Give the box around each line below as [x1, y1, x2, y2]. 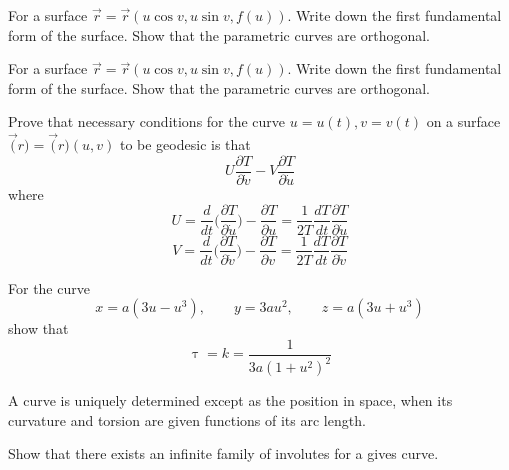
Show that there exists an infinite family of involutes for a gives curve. [8, 443, 439, 464]
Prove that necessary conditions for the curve [8, 111, 286, 132]
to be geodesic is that [119, 134, 251, 155]
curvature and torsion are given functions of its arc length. [8, 409, 366, 430]
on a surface [426, 111, 501, 132]
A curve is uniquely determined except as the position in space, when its [8, 390, 453, 411]
